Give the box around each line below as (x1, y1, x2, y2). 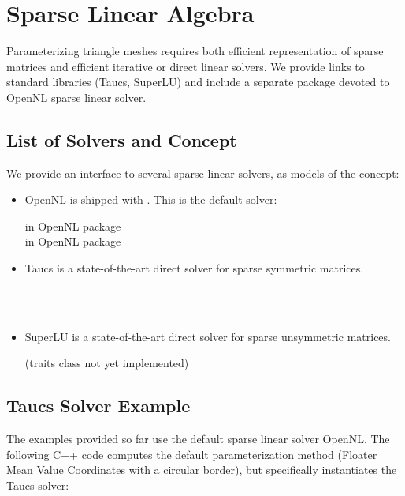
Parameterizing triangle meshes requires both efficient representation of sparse (6, 43, 384, 59)
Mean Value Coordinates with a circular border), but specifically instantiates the (6, 461, 397, 478)
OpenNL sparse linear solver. (6, 88, 147, 105)
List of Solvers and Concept (6, 127, 237, 152)
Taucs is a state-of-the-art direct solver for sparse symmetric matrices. (24, 260, 364, 276)
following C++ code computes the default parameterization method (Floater (6, 445, 377, 462)
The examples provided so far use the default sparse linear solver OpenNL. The (6, 430, 390, 447)
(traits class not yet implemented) (24, 355, 189, 371)
